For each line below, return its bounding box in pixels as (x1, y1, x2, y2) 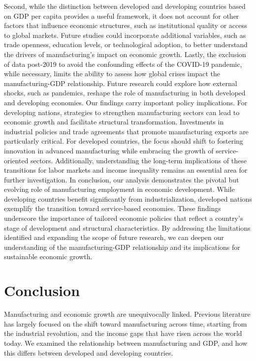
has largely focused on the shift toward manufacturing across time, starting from (4, 318, 247, 329)
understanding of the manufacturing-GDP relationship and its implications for (4, 241, 240, 252)
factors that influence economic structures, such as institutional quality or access (4, 20, 247, 30)
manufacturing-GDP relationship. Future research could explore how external (4, 78, 237, 88)
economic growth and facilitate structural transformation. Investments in (4, 117, 224, 127)
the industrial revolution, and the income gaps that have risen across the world (4, 328, 242, 338)
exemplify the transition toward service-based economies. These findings (4, 203, 221, 213)
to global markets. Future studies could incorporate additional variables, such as (4, 30, 246, 40)
